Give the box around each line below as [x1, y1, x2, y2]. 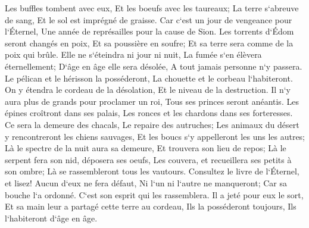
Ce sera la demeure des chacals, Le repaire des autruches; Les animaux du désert [5, 118, 299, 130]
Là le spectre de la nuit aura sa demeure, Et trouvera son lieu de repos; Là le [5, 142, 286, 154]
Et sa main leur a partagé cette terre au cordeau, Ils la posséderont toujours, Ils [5, 200, 296, 213]
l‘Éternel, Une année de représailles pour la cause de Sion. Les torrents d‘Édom [5, 25, 294, 38]
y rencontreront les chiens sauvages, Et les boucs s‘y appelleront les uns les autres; [5, 130, 305, 142]
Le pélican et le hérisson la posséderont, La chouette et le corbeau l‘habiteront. [5, 71, 293, 84]
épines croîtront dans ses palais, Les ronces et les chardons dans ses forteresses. [5, 107, 293, 119]
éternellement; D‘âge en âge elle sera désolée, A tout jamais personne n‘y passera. [5, 60, 302, 72]
